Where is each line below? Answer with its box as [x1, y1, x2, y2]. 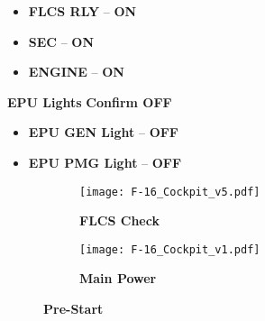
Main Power [79, 269, 157, 288]
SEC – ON [28, 32, 94, 50]
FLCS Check [79, 211, 160, 230]
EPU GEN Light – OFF [28, 123, 179, 142]
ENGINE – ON [28, 62, 124, 81]
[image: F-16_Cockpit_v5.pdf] [79, 185, 260, 198]
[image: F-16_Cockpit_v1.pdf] [79, 243, 260, 256]
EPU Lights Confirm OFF [7, 92, 172, 111]
